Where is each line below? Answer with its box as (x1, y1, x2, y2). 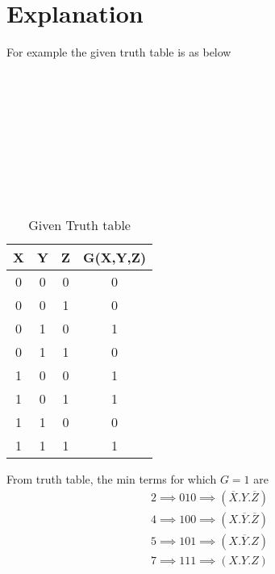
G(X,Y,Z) (83, 248, 147, 267)
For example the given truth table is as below (6, 44, 231, 61)
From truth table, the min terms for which (6, 471, 217, 488)
